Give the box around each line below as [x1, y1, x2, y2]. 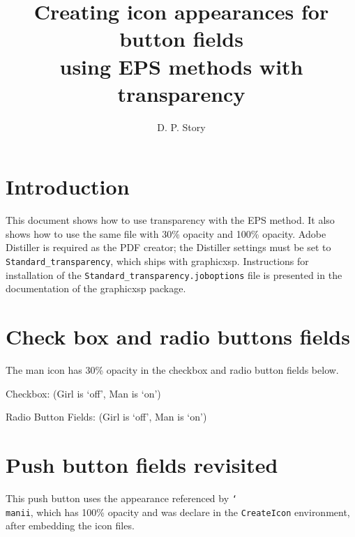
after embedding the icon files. [6, 518, 135, 533]
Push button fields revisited [6, 451, 278, 478]
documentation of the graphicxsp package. [6, 281, 186, 296]
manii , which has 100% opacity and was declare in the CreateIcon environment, [6, 504, 350, 519]
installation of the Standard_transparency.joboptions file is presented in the [6, 267, 342, 282]
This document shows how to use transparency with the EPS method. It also [6, 213, 335, 227]
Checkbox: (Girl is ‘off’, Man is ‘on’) [6, 386, 161, 400]
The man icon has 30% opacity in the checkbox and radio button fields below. [6, 363, 339, 377]
